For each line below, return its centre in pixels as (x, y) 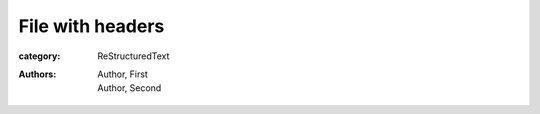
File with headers (91, 26)
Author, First (123, 74)
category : (39, 56)
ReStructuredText (133, 56)
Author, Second (129, 88)
